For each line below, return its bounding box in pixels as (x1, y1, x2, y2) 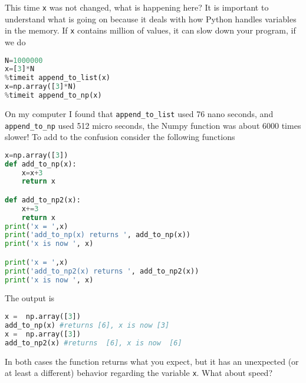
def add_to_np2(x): (5, 195, 81, 204)
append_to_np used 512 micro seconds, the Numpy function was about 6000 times (5, 119, 301, 131)
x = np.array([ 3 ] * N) (5, 82, 77, 91)
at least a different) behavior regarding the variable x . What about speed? (5, 367, 272, 379)
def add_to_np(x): (5, 159, 77, 168)
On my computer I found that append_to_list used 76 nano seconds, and (5, 107, 274, 119)
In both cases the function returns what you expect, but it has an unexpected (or (5, 355, 299, 367)
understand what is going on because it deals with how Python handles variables (5, 12, 297, 25)
